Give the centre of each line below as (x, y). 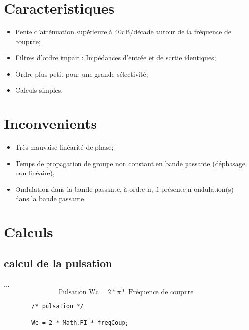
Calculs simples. (39, 90)
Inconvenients (51, 123)
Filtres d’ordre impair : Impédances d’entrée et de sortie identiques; (116, 57)
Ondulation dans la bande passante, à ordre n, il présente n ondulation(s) (124, 189)
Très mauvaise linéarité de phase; (64, 147)
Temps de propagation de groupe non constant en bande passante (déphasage (130, 163)
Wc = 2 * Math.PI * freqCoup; (80, 322)
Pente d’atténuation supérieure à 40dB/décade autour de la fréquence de (123, 31)
